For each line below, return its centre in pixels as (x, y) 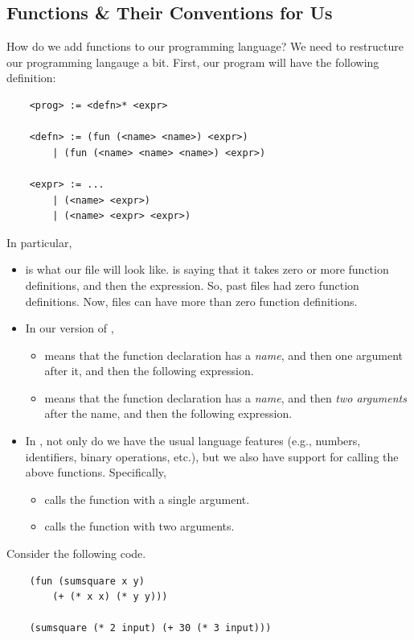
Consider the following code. (76, 553)
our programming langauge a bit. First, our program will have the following (193, 62)
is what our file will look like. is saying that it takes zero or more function (207, 269)
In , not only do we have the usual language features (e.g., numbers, (193, 441)
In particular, (39, 242)
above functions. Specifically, (96, 472)
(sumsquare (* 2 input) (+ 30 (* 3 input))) (150, 628)
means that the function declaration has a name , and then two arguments (225, 397)
